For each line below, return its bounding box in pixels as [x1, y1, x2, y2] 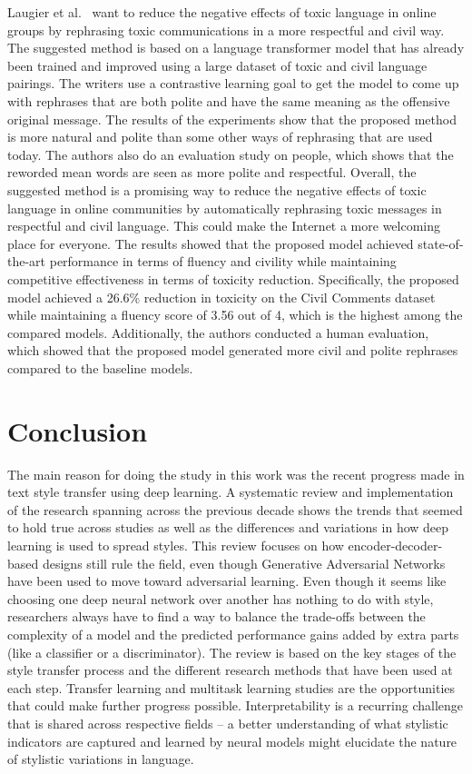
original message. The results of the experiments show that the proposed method [7, 109, 457, 128]
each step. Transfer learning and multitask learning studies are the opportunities [7, 678, 456, 697]
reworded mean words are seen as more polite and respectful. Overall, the [7, 163, 417, 182]
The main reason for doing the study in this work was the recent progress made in [7, 464, 465, 483]
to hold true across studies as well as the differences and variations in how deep [7, 518, 449, 537]
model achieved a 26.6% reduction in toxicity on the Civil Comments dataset [7, 287, 436, 306]
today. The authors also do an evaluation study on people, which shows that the [7, 144, 454, 164]
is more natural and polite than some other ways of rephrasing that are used [7, 127, 433, 146]
